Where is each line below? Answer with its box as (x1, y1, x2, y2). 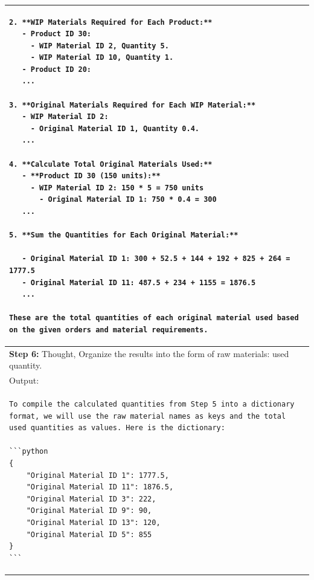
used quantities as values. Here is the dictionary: (9, 424, 225, 433)
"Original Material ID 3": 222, (26, 494, 156, 503)
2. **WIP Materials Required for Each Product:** (9, 18, 213, 27)
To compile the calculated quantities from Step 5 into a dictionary (9, 400, 295, 409)
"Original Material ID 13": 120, (26, 518, 161, 527)
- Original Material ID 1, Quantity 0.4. (30, 124, 199, 133)
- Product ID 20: (22, 65, 92, 74)
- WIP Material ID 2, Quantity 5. (30, 41, 169, 50)
